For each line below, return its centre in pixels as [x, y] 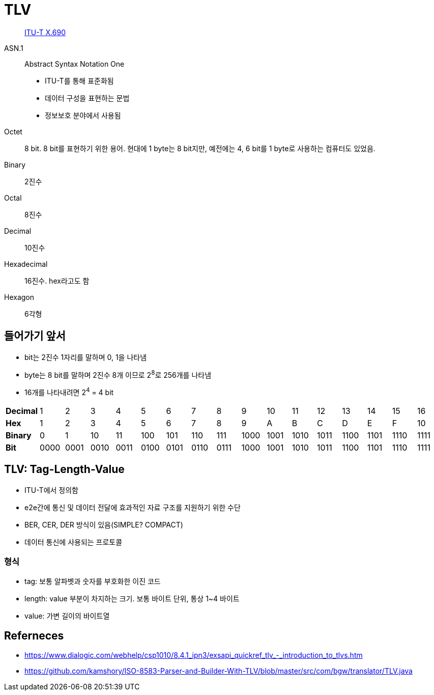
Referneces [34, 635]
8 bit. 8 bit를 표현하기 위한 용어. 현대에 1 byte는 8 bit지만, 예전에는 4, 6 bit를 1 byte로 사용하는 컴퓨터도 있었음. [200, 148]
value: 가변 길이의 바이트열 [67, 616]
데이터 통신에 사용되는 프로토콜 [74, 542]
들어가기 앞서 [35, 336]
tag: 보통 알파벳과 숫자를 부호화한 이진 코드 [93, 581]
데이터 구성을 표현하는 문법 [87, 98]
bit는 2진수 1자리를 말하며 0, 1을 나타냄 [86, 357]
